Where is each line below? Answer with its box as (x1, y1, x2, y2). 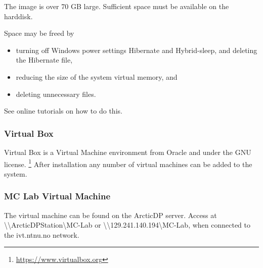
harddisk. (4, 11, 33, 21)
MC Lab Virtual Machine (4, 190, 111, 202)
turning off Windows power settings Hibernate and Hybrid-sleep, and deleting (16, 44, 257, 55)
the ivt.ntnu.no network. (4, 229, 79, 240)
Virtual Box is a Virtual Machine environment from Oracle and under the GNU (4, 146, 251, 157)
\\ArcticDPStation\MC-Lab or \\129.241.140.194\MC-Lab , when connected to (4, 220, 251, 230)
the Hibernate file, (16, 55, 73, 65)
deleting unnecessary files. (16, 88, 96, 99)
